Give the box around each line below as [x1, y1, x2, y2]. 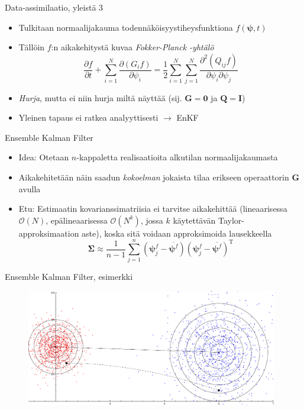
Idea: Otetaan [18, 151, 69, 163]
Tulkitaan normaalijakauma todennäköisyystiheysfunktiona [18, 21, 233, 33]
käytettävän [173, 214, 216, 226]
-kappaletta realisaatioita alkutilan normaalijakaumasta [76, 151, 278, 163]
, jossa [140, 214, 163, 226]
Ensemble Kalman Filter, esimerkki [5, 270, 133, 283]
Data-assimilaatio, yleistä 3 [5, 1, 104, 13]
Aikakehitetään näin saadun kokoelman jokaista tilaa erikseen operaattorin [18, 170, 289, 183]
